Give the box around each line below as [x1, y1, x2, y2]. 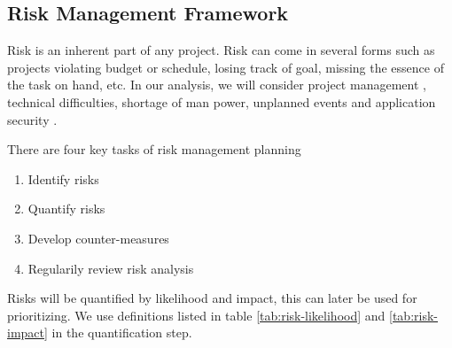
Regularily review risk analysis [27, 259, 194, 277]
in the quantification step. [51, 323, 192, 342]
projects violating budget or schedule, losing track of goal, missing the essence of [7, 58, 444, 76]
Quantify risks [27, 199, 105, 218]
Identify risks [27, 169, 99, 188]
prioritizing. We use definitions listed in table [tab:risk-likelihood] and [7, 305, 386, 324]
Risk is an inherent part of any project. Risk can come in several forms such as [7, 41, 435, 59]
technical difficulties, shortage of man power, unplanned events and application [7, 92, 436, 111]
